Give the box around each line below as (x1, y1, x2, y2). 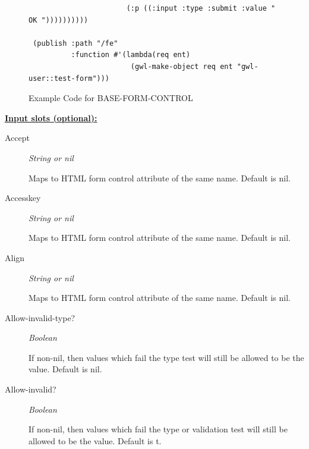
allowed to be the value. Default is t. (29, 434, 162, 447)
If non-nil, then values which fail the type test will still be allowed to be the (29, 351, 304, 363)
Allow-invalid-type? (5, 311, 75, 324)
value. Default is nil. (29, 363, 102, 375)
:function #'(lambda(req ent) (71, 51, 191, 59)
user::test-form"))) (29, 74, 110, 83)
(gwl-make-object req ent (130, 62, 233, 71)
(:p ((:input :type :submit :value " (126, 4, 276, 12)
